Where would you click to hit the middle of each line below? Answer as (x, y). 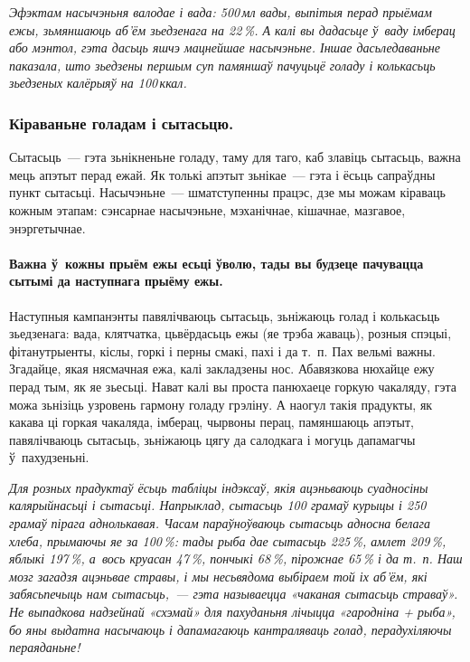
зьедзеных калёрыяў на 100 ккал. (98, 83)
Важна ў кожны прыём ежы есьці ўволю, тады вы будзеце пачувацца (216, 263)
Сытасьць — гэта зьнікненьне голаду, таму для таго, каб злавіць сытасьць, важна (235, 157)
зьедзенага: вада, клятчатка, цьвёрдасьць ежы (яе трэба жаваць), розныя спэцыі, (230, 333)
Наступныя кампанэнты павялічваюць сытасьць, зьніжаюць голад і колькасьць (225, 315)
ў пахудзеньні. (49, 457)
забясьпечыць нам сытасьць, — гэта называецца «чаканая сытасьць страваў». (234, 594)
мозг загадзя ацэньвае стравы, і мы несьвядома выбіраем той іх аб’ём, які (218, 576)
